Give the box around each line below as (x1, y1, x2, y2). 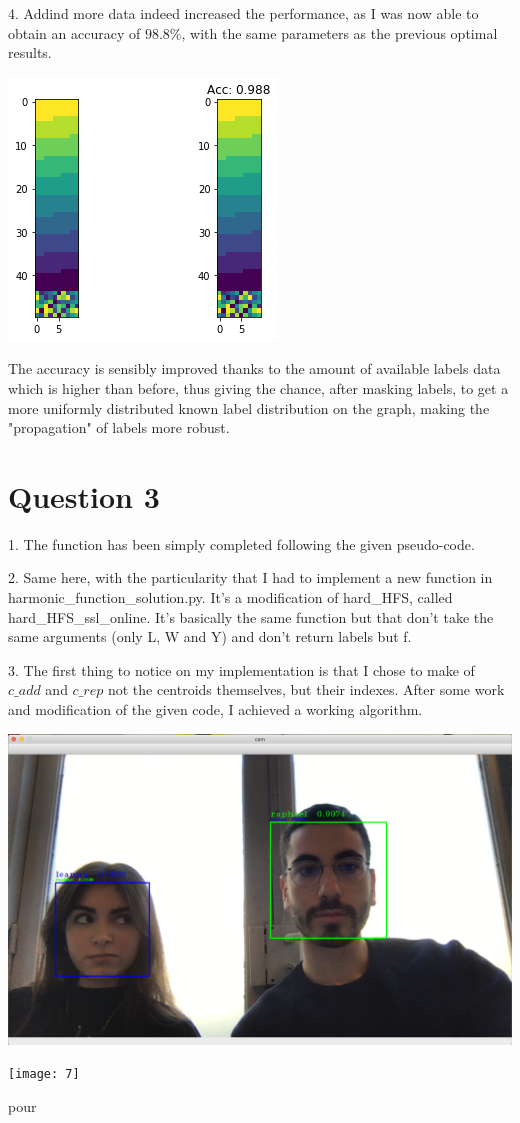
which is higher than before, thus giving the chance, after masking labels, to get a (8, 377, 509, 398)
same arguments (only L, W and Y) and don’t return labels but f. (8, 626, 412, 647)
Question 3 (8, 475, 160, 516)
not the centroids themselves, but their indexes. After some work (107, 679, 505, 700)
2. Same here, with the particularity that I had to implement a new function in (8, 567, 493, 588)
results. (8, 42, 52, 63)
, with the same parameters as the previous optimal (181, 22, 498, 43)
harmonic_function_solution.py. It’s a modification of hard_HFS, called (8, 587, 453, 608)
